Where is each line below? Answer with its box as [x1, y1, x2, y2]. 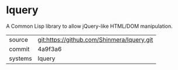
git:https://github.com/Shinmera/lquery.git [37, 35, 153, 43]
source [9, 35, 28, 43]
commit [9, 45, 30, 53]
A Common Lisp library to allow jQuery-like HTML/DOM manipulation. [6, 23, 173, 30]
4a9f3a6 [37, 45, 62, 53]
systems [9, 54, 32, 62]
